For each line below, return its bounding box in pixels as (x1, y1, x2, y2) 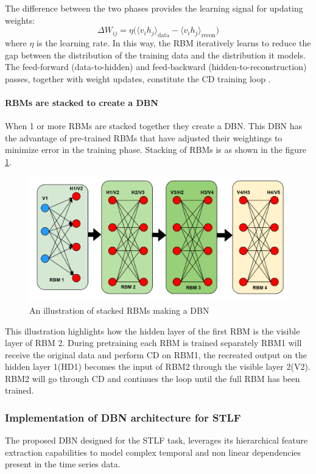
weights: (5, 13, 35, 26)
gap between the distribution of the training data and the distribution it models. (5, 48, 306, 61)
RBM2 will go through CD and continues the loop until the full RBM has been (5, 372, 300, 384)
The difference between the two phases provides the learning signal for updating (5, 2, 303, 14)
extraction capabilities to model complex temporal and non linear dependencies (5, 445, 301, 458)
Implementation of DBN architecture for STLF (5, 409, 241, 425)
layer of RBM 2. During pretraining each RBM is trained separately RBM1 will (5, 336, 302, 349)
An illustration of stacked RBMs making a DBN (29, 303, 209, 316)
